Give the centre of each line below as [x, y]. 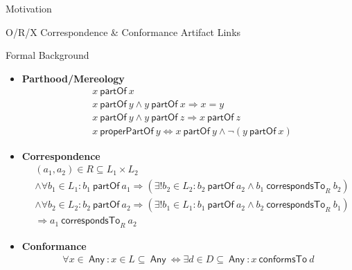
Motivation [29, 8]
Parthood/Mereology [73, 78]
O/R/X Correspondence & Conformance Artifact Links [123, 31]
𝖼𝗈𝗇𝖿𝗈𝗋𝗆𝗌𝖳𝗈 [283, 259]
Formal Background [47, 55]
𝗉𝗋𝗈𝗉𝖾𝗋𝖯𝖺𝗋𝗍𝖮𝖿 [127, 132]
